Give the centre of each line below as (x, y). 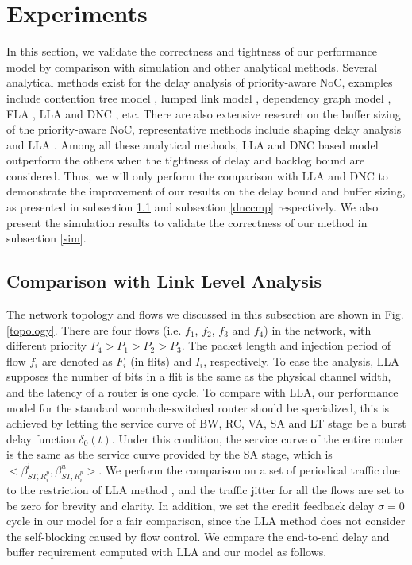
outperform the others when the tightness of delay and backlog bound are (186, 160)
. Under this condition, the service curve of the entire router (258, 438)
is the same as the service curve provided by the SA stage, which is (169, 454)
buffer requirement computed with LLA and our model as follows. (167, 552)
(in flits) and (161, 360)
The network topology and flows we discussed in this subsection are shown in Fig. (205, 314)
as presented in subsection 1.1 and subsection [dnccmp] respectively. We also (193, 207)
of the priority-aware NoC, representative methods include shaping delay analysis (204, 129)
